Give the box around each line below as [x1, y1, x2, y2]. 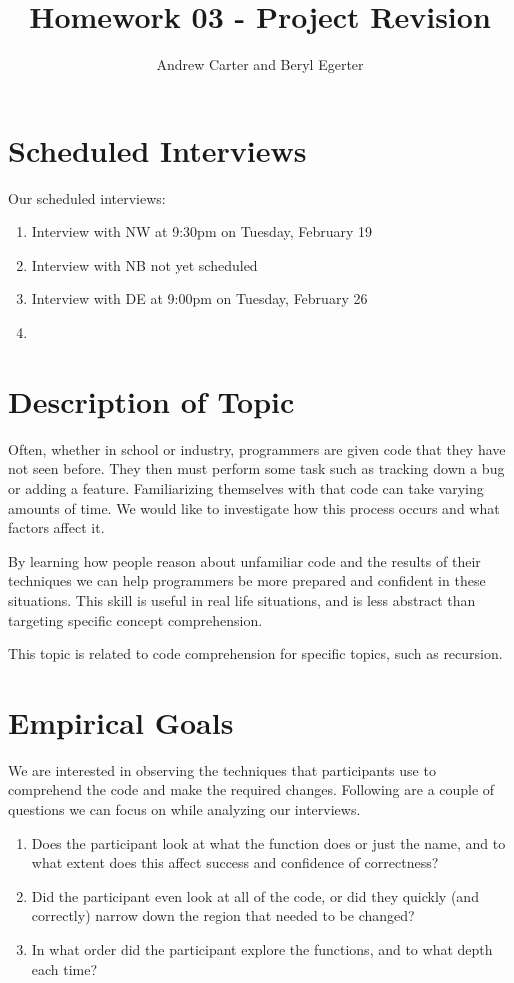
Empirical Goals [8, 701, 234, 742]
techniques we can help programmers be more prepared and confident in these [8, 570, 486, 591]
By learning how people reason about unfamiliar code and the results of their [8, 550, 481, 571]
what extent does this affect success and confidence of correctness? [31, 852, 439, 873]
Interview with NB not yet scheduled [31, 254, 258, 275]
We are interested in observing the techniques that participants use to [8, 759, 436, 780]
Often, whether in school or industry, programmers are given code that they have [8, 438, 506, 459]
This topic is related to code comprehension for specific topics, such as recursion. [8, 643, 503, 664]
